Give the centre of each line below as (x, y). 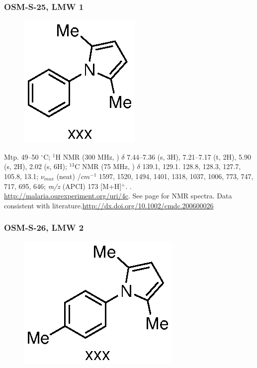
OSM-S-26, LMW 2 (44, 228)
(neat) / (69, 176)
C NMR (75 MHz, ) (105, 166)
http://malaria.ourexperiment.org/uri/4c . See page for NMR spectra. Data (118, 196)
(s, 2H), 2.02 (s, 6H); (36, 166)
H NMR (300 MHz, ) (87, 156)
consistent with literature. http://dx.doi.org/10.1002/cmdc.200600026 (109, 205)
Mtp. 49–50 (21, 156)
